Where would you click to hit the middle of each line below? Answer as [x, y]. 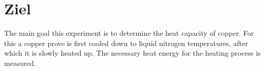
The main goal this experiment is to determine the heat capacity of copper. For [129, 33]
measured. [20, 63]
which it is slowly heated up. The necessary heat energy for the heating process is [132, 53]
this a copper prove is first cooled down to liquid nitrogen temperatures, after [126, 43]
